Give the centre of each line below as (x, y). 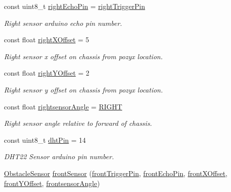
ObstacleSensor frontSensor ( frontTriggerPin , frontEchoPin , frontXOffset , (116, 173)
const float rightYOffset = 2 (47, 73)
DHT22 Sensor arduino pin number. (59, 156)
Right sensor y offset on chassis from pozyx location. (83, 89)
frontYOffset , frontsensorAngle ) (52, 183)
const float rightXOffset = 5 (47, 40)
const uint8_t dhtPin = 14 (45, 140)
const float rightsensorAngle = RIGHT (63, 106)
